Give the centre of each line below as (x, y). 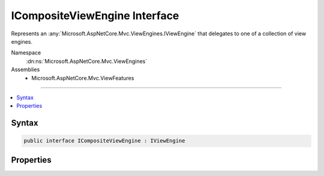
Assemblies (25, 69)
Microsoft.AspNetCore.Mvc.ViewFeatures (83, 78)
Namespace (26, 53)
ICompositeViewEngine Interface (95, 16)
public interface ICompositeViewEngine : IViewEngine (104, 141)
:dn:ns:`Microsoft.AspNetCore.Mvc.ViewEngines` (87, 61)
